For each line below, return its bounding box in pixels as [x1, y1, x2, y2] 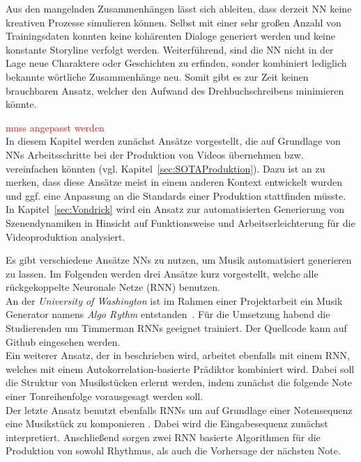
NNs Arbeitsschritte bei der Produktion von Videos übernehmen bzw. [6, 147, 304, 161]
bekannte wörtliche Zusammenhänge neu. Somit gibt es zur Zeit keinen [6, 69, 309, 83]
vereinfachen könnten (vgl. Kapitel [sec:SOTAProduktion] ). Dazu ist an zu [6, 161, 325, 175]
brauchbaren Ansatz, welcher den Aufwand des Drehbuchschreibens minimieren [6, 83, 344, 97]
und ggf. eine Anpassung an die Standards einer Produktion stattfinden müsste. [6, 188, 346, 202]
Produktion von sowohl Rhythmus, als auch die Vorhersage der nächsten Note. [6, 443, 341, 458]
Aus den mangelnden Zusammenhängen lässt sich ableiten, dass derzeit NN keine [6, 1, 352, 15]
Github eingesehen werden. [6, 334, 121, 349]
